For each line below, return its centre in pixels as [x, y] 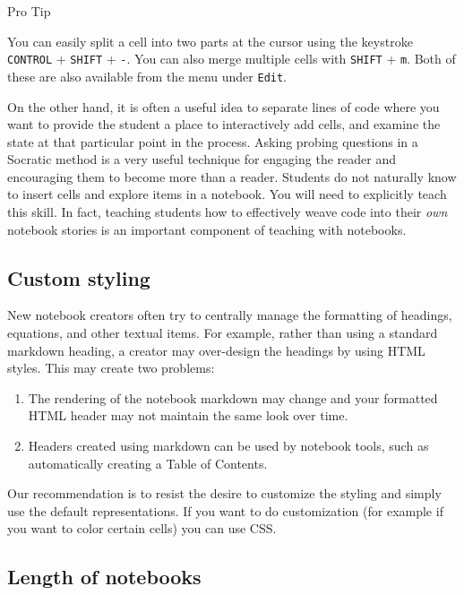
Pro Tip [29, 11]
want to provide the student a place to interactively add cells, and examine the [224, 124]
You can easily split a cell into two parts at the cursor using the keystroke [210, 41]
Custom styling [79, 277]
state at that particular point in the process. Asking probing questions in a [213, 141]
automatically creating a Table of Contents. [148, 463]
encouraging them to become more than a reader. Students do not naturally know [232, 176]
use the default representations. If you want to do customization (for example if [225, 510]
